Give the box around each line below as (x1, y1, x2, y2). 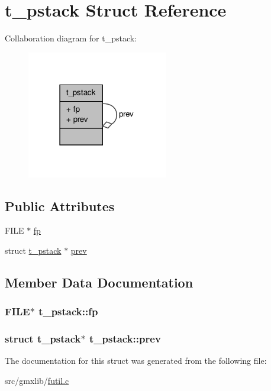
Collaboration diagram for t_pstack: (5, 32, 137, 44)
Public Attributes (5, 196, 115, 215)
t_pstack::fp (38, 304, 98, 319)
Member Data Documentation (5, 273, 193, 291)
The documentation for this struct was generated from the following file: (5, 354, 267, 367)
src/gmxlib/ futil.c (5, 374, 69, 387)
